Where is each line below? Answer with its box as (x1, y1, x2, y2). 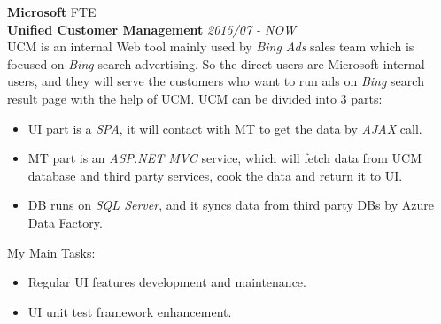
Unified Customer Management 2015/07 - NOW (7, 19, 296, 38)
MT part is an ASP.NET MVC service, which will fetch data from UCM (27, 149, 422, 167)
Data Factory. (27, 212, 103, 231)
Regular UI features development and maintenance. (27, 273, 306, 291)
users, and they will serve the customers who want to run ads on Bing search (7, 72, 424, 90)
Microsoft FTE (7, 3, 97, 20)
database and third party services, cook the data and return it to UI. (27, 166, 403, 184)
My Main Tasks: (7, 243, 96, 261)
